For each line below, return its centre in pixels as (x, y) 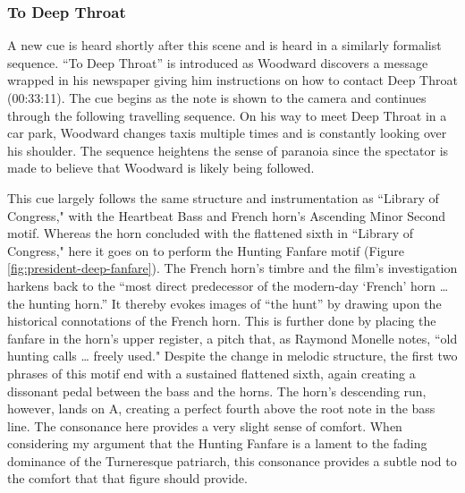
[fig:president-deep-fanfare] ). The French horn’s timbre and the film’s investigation (232, 268)
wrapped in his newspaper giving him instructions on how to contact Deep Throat (232, 80)
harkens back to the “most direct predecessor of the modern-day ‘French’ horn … (228, 285)
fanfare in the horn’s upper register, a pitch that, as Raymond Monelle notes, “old (232, 338)
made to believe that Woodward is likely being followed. (161, 168)
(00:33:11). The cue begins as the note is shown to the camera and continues (217, 98)
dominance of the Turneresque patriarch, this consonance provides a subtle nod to (232, 460)
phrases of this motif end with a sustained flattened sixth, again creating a (211, 373)
